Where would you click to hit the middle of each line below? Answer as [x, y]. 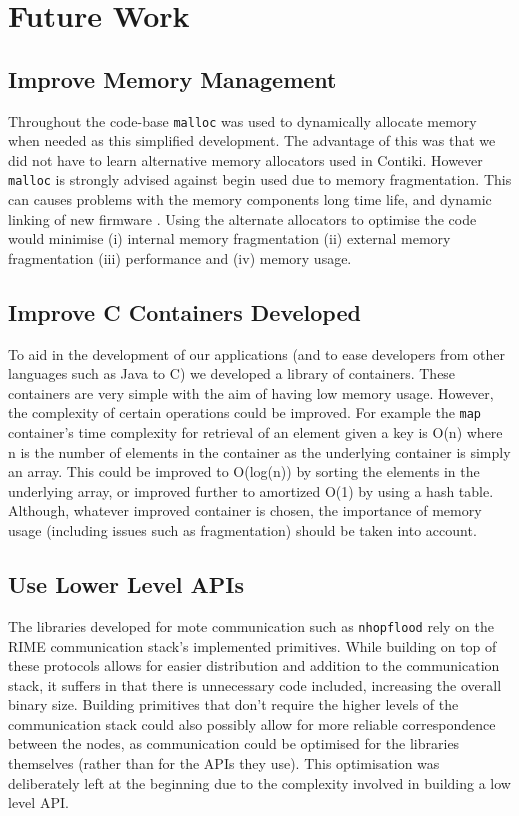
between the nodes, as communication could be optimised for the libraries [234, 743]
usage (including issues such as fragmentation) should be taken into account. [242, 530]
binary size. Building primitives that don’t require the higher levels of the [233, 704]
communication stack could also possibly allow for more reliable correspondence [252, 723]
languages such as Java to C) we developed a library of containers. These [232, 373]
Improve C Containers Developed [184, 311]
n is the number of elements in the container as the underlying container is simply [259, 451]
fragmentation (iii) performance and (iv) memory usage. [180, 257]
